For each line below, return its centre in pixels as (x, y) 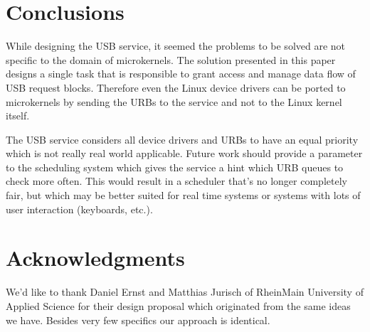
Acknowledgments (95, 258)
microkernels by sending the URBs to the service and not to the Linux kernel (174, 101)
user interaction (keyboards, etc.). (79, 209)
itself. (18, 116)
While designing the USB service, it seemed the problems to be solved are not (176, 46)
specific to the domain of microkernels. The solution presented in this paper (171, 59)
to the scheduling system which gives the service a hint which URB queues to (175, 167)
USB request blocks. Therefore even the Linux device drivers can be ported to (176, 87)
